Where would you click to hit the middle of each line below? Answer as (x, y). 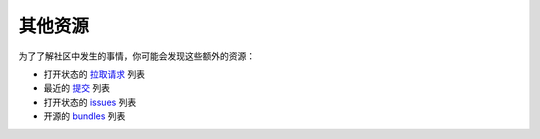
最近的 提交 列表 (76, 88)
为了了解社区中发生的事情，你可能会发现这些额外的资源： (136, 56)
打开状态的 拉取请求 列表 (94, 74)
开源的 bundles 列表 (84, 116)
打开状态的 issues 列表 (90, 102)
